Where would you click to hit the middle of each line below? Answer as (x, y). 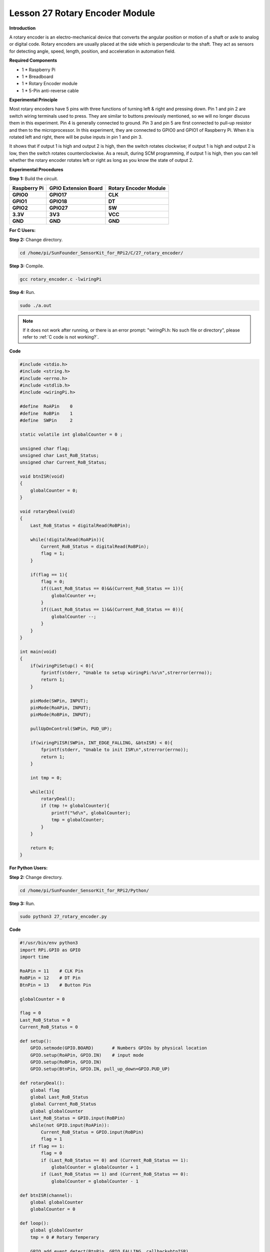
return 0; (42, 848)
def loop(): (34, 1223)
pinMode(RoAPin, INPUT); (61, 708)
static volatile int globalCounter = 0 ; (71, 434)
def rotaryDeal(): (42, 1083)
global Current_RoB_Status (63, 1104)
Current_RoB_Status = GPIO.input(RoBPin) (92, 1132)
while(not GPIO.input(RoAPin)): (70, 1125)
